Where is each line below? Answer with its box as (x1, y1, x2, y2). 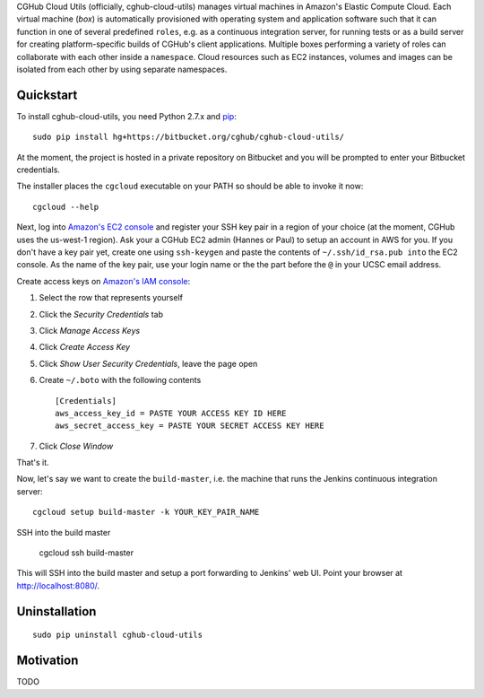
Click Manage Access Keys (39, 325, 141, 336)
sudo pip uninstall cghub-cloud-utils (32, 630, 203, 641)
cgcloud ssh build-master (39, 547, 134, 558)
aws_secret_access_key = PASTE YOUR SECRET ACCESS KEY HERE (55, 421, 324, 431)
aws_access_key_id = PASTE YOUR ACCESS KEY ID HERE (55, 408, 287, 418)
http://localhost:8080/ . (16, 580, 100, 591)
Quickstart (16, 87, 78, 102)
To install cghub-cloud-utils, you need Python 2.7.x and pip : (16, 110, 237, 121)
